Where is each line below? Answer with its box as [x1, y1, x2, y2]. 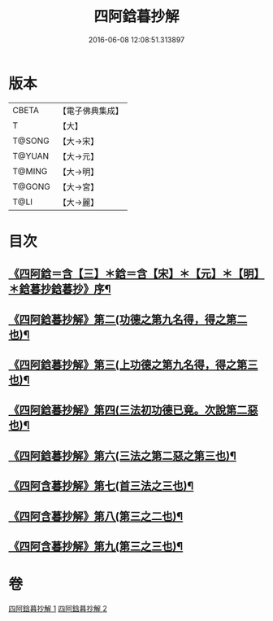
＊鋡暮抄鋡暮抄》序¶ [8, 282, 111, 296]
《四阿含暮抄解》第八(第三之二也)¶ [8, 509, 184, 523]
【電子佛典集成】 [58, 105, 123, 116]
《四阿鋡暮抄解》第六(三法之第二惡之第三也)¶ [8, 448, 237, 462]
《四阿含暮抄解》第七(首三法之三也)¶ [8, 479, 194, 493]
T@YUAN [12, 150, 50, 161]
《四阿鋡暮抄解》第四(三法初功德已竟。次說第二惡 [8, 404, 258, 418]
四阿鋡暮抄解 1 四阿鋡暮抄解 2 [8, 603, 108, 613]
